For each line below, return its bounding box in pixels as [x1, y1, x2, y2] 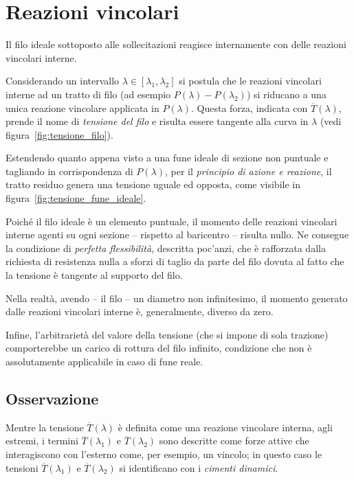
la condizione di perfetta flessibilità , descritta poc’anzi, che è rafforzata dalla [5, 240, 326, 255]
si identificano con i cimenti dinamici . [119, 460, 278, 475]
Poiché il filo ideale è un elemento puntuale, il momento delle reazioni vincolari [5, 214, 338, 228]
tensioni [5, 460, 38, 475]
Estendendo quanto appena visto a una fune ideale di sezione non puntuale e [5, 150, 329, 165]
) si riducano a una [246, 87, 327, 101]
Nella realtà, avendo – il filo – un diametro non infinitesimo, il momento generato [5, 290, 348, 305]
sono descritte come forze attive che [159, 433, 309, 448]
